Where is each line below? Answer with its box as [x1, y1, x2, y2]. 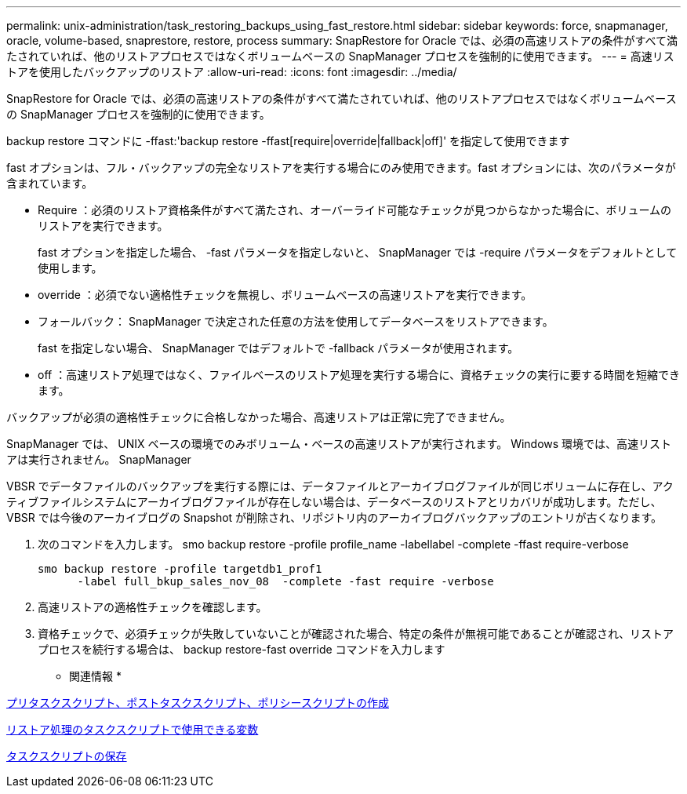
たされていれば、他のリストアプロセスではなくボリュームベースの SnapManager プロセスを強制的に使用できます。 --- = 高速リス [6, 49, 674, 63]
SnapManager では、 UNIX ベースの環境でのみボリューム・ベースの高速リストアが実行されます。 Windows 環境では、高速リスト [6, 437, 672, 450]
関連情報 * [69, 669, 122, 683]
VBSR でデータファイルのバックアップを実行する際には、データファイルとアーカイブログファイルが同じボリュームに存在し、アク [6, 479, 674, 493]
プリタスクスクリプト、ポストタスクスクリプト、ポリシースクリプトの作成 [6, 696, 389, 709]
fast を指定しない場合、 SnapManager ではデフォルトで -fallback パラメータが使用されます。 [38, 341, 519, 355]
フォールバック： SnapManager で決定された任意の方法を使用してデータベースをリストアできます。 [38, 315, 554, 328]
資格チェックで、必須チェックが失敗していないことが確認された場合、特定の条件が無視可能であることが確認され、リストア [38, 627, 674, 640]
